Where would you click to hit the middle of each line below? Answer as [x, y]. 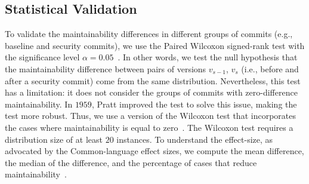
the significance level [42, 57]
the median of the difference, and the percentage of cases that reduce [131, 162]
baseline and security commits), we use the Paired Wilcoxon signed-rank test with [155, 45]
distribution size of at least [54, 139]
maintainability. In [39, 104]
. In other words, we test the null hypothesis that [208, 57]
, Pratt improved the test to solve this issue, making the [194, 104]
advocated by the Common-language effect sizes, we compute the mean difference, [154, 151]
